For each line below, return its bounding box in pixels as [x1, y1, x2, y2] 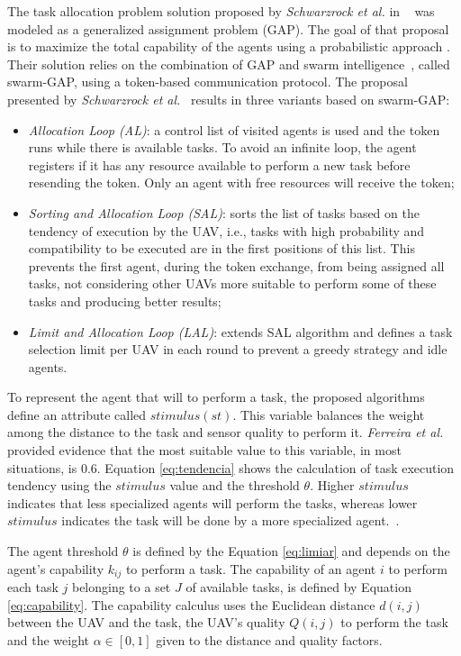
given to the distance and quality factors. [156, 630, 383, 649]
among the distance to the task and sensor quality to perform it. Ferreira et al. [7, 423, 444, 442]
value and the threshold [169, 476, 300, 495]
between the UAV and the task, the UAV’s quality [7, 613, 285, 632]
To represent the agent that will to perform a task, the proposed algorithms [7, 387, 425, 406]
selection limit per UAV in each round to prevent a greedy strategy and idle [28, 340, 447, 359]
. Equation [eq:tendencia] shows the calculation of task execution [96, 458, 455, 477]
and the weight [7, 630, 89, 649]
